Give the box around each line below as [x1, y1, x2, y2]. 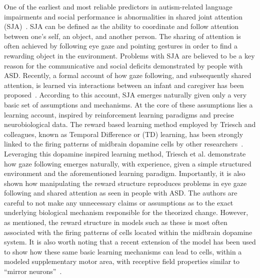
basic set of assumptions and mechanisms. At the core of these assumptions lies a [4, 99, 253, 109]
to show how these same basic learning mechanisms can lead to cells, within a [4, 246, 242, 256]
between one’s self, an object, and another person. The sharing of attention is [4, 30, 241, 41]
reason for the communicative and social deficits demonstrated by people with [4, 60, 243, 70]
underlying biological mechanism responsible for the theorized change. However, [4, 207, 248, 217]
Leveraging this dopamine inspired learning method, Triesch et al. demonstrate [4, 148, 246, 158]
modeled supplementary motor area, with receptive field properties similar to [4, 256, 240, 266]
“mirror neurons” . [4, 266, 62, 276]
